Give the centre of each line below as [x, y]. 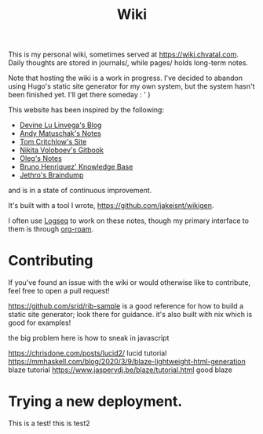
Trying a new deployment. [95, 401]
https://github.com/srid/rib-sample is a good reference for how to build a [126, 306]
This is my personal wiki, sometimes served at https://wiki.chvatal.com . [124, 55]
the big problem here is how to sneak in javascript [89, 338]
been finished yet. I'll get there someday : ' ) [79, 95]
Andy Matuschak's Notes [60, 133]
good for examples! [40, 323]
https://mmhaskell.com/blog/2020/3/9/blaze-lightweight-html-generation [127, 362]
